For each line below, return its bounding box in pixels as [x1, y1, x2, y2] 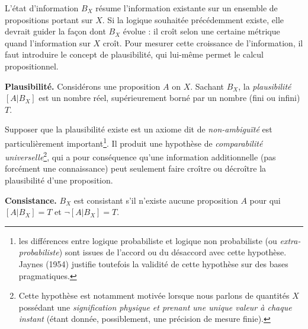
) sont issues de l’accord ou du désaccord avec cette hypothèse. [59, 246, 287, 258]
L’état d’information [5, 2, 79, 14]
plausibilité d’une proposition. [5, 174, 113, 186]
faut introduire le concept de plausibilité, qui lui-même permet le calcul [5, 48, 264, 61]
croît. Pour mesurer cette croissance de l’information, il [102, 36, 303, 49]
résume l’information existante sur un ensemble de [95, 2, 278, 14]
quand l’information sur [5, 36, 91, 49]
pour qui [249, 194, 281, 206]
